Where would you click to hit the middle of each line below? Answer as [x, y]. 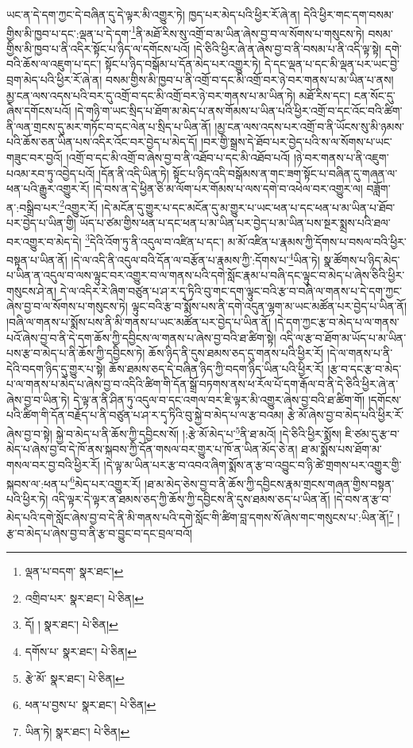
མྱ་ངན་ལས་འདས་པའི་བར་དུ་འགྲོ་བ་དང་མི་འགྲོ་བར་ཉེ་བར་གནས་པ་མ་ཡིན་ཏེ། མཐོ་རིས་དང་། [179, 95]
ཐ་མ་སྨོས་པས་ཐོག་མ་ [342, 449]
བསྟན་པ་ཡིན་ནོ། [37, 259]
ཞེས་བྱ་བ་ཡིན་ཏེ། [38, 399]
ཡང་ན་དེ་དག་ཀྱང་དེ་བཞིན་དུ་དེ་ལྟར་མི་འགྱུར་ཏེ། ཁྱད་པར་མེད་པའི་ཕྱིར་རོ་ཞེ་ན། [153, 14]
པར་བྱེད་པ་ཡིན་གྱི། [41, 223]
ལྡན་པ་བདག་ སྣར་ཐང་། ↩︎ [74, 571]
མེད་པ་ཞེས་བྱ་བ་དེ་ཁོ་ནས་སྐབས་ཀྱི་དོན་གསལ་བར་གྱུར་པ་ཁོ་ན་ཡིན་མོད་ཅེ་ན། [152, 449]
